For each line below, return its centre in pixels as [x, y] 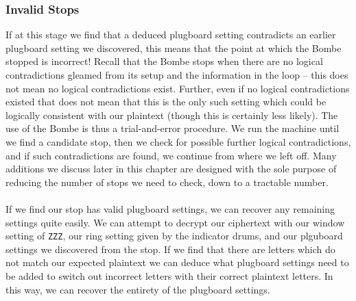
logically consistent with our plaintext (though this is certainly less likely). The [172, 115]
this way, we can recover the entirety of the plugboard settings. [138, 289]
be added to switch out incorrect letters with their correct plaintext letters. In [169, 275]
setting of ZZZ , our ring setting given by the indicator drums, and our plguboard [174, 236]
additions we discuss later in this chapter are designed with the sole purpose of [171, 169]
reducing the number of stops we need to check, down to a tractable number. [167, 182]
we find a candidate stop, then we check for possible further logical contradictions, [178, 141]
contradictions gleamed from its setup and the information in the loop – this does [177, 75]
